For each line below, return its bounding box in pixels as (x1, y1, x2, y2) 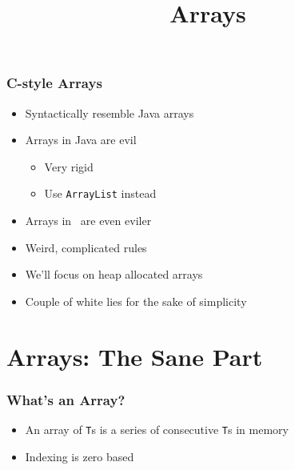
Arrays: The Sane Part (6, 339, 263, 372)
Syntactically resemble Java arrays (25, 104, 194, 121)
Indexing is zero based (25, 448, 134, 464)
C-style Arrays (6, 73, 102, 93)
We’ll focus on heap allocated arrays (25, 266, 203, 283)
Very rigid (44, 158, 94, 175)
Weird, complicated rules (25, 239, 147, 255)
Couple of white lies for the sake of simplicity (25, 292, 247, 309)
